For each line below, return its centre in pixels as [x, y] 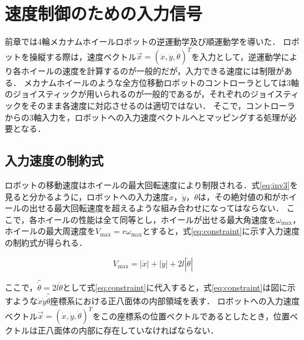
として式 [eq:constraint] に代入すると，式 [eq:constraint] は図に [175, 287]
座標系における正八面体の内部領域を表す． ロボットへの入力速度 [175, 301]
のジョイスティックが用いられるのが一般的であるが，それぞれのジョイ [140, 94]
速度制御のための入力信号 [104, 13]
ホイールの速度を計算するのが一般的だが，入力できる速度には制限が [152, 71]
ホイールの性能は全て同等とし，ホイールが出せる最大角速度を [157, 219]
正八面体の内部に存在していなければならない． [128, 330]
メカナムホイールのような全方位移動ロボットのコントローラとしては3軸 [161, 82]
